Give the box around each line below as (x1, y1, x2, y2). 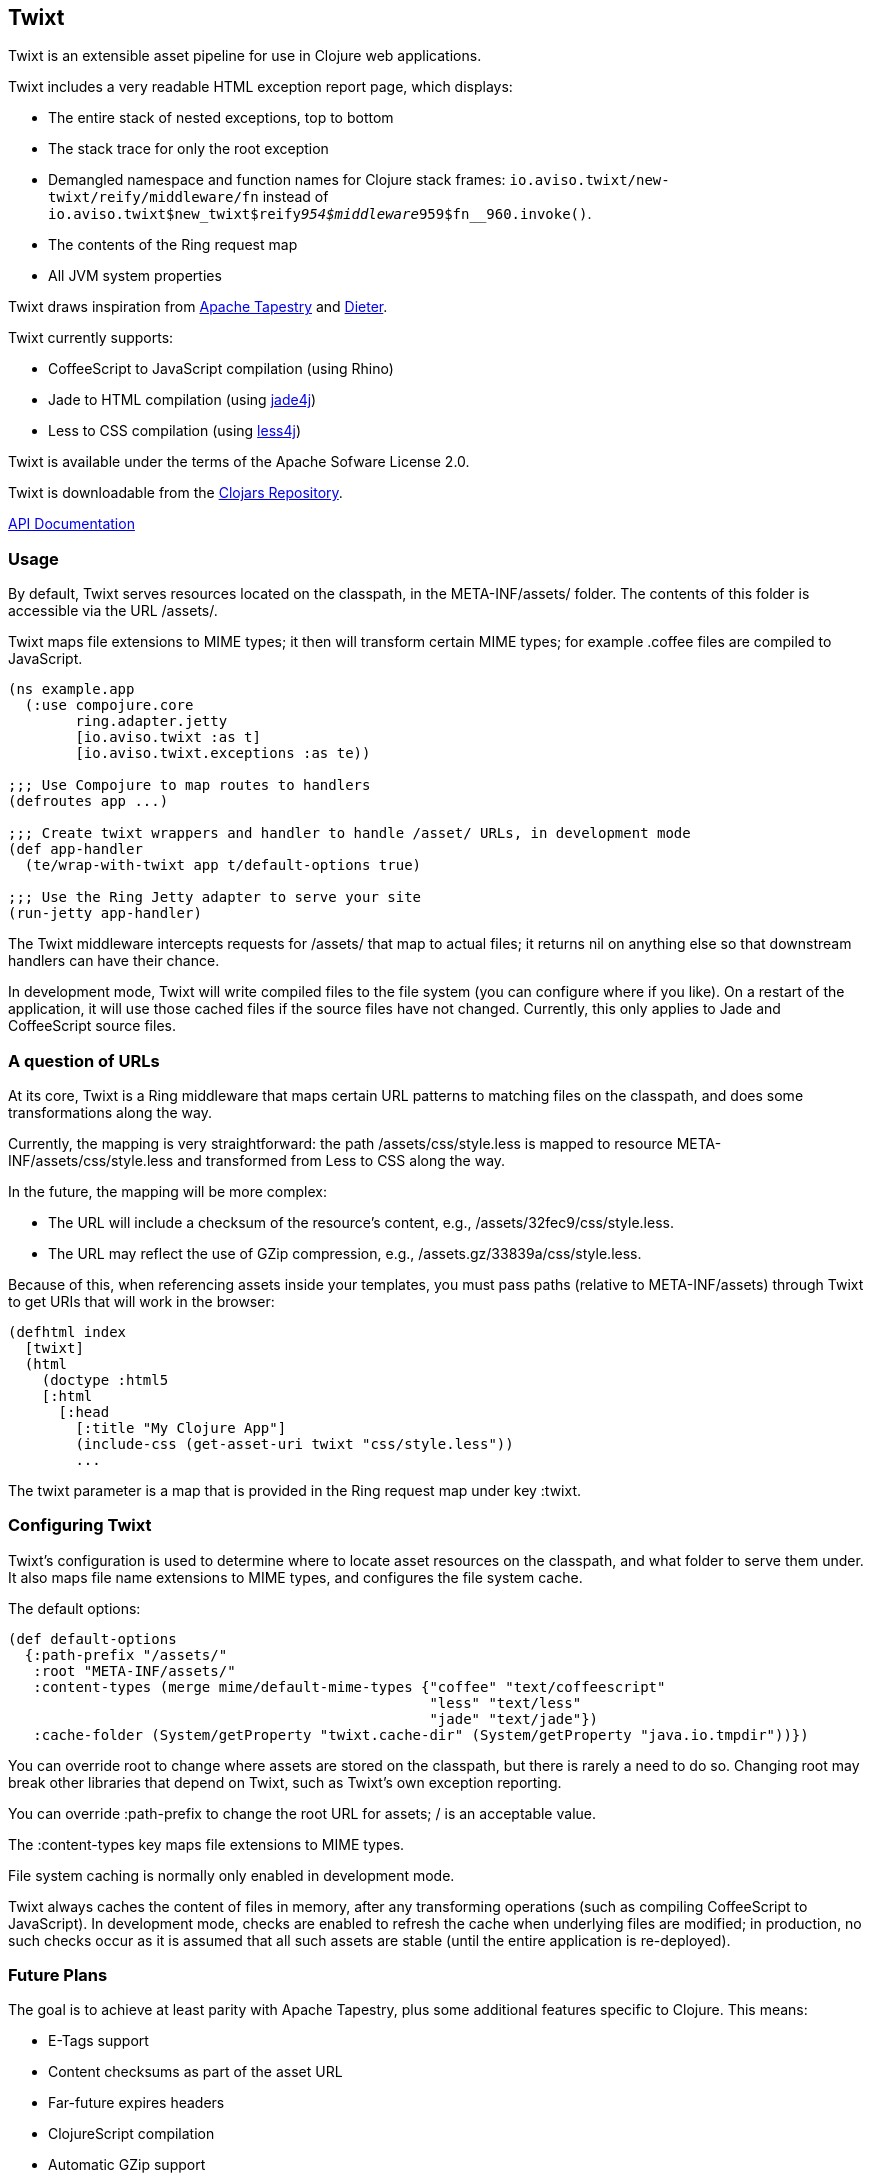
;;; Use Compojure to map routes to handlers (8, 777, 371, 794)
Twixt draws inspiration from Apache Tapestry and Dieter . (8, 298, 388, 316)
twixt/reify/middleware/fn (48, 189, 259, 206)
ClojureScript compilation (48, 2125, 215, 2143)
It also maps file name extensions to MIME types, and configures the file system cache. (8, 1568, 583, 1586)
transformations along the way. (8, 1103, 212, 1121)
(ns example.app (8, 681, 135, 698)
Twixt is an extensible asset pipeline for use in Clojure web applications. (8, 47, 482, 65)
